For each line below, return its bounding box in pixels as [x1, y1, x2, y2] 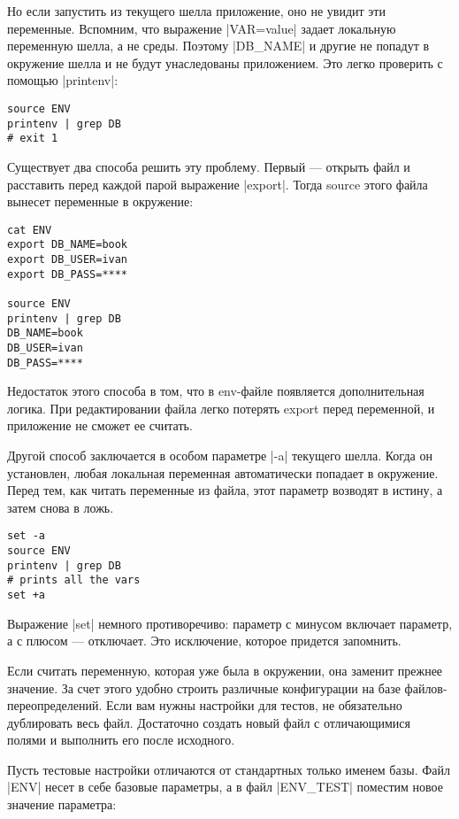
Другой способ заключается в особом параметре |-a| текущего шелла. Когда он [7, 446, 432, 465]
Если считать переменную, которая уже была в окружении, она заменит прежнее [7, 661, 443, 679]
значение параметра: [7, 795, 117, 814]
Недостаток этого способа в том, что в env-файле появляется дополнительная [7, 382, 425, 400]
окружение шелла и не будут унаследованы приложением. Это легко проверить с [7, 53, 443, 72]
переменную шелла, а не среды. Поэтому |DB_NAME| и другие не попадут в [7, 36, 430, 55]
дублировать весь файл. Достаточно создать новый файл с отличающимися [7, 713, 410, 731]
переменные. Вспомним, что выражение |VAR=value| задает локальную [7, 19, 396, 37]
